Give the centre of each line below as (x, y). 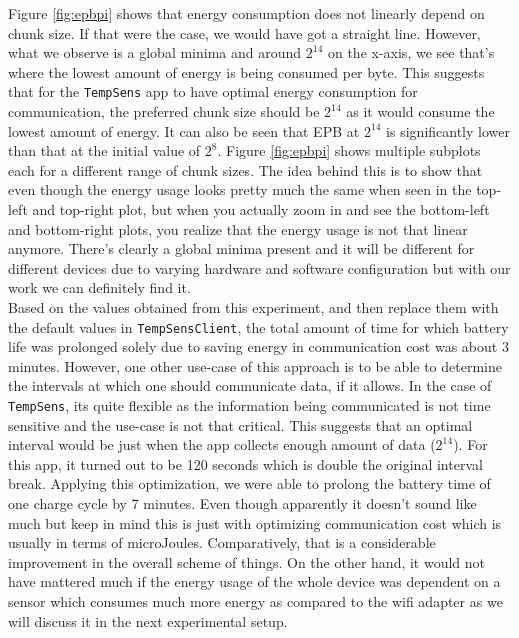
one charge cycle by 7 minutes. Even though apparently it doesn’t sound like (242, 503)
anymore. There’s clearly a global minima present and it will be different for (241, 248)
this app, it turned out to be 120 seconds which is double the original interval (245, 463)
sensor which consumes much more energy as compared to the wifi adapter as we (255, 601)
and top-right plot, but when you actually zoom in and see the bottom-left (261, 209)
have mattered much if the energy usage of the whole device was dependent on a (254, 581)
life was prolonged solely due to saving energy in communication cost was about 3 (258, 346)
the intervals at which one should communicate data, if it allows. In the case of (250, 385)
